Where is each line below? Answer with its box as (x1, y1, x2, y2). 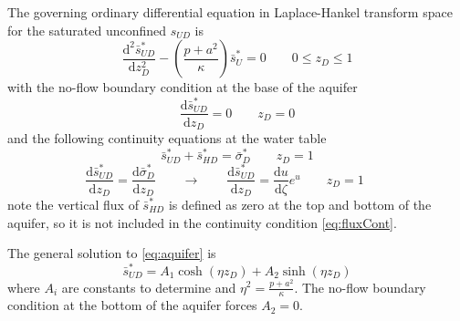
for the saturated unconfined (7, 20, 167, 39)
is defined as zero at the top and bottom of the (168, 195, 432, 214)
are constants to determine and (61, 277, 236, 296)
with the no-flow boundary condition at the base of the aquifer (7, 78, 358, 97)
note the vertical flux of (7, 195, 139, 214)
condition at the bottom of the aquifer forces (7, 295, 257, 315)
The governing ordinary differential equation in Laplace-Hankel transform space (7, 3, 453, 21)
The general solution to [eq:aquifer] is (7, 243, 216, 263)
